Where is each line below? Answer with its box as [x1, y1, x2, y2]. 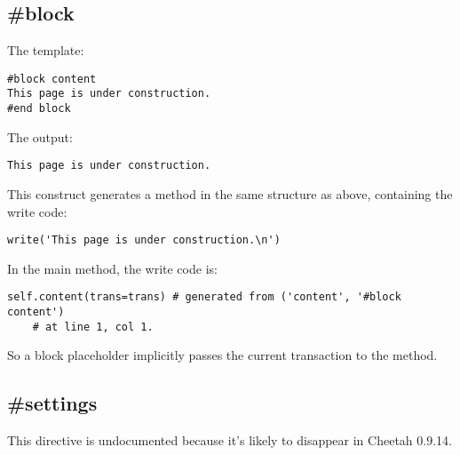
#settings [7, 389, 98, 417]
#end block [7, 102, 71, 116]
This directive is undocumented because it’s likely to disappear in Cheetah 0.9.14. [7, 431, 452, 450]
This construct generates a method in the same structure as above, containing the [7, 185, 453, 204]
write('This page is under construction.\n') [7, 234, 281, 247]
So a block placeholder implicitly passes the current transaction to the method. [7, 346, 438, 364]
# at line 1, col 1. [32, 320, 154, 333]
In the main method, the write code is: [7, 259, 218, 277]
